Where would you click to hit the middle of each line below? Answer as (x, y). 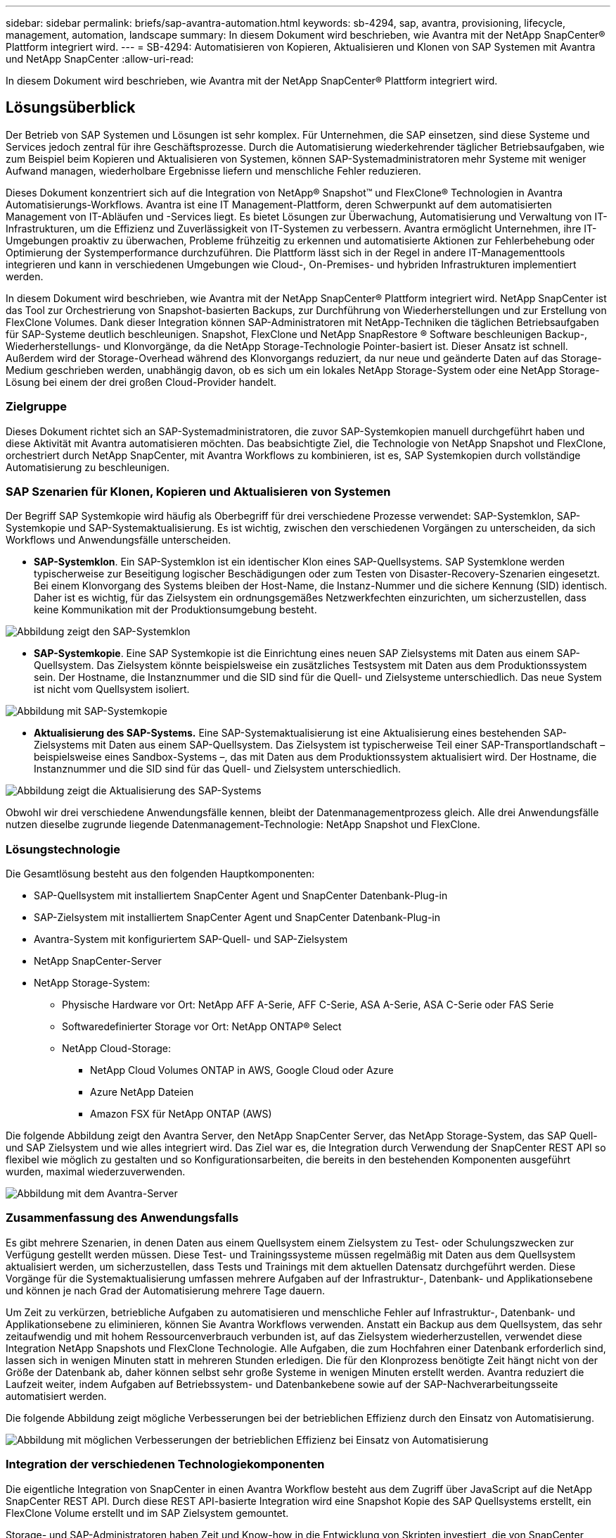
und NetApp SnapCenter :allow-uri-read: (100, 59)
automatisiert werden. (56, 1396)
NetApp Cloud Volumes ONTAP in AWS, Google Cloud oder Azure (242, 1070)
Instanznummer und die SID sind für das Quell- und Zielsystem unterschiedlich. (218, 769)
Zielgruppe (37, 407)
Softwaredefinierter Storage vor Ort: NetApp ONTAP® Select (202, 1027)
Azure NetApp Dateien (142, 1092)
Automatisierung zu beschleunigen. (88, 467)
